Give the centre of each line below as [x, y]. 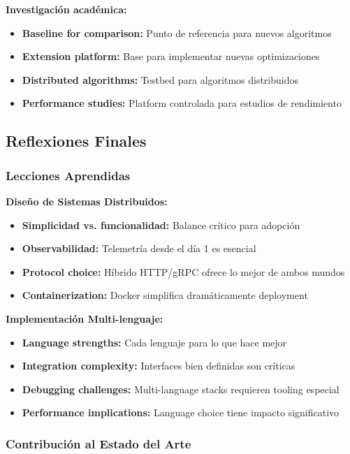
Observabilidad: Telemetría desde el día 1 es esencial [139, 248]
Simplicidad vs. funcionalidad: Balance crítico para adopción [161, 225]
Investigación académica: [66, 9]
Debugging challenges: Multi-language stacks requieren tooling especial [181, 389]
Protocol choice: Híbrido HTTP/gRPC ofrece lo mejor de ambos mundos [183, 271]
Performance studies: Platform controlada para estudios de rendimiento [182, 103]
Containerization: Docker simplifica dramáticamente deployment [165, 295]
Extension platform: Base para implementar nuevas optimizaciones [171, 56]
